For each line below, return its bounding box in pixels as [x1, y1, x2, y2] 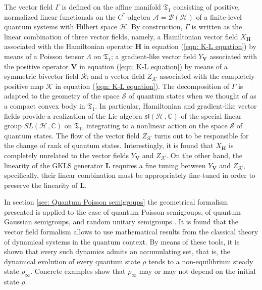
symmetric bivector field [4, 71, 79, 81]
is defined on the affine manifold [62, 2, 161, 12]
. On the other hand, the [166, 150, 243, 160]
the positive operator [4, 61, 69, 71]
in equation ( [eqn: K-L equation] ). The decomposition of [55, 80, 229, 91]
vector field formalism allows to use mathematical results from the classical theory [4, 226, 258, 237]
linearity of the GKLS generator [4, 160, 103, 170]
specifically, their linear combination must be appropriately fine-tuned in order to [4, 170, 255, 180]
